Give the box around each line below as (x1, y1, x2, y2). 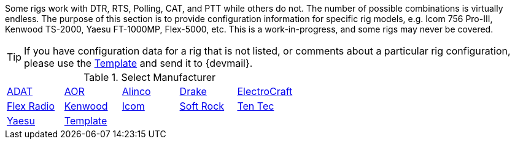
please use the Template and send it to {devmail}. (24, 57, 253, 69)
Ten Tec (237, 100, 274, 112)
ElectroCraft (237, 85, 293, 97)
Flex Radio (7, 100, 55, 112)
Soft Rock (179, 100, 225, 112)
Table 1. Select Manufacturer (83, 71, 216, 83)
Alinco (122, 85, 151, 97)
